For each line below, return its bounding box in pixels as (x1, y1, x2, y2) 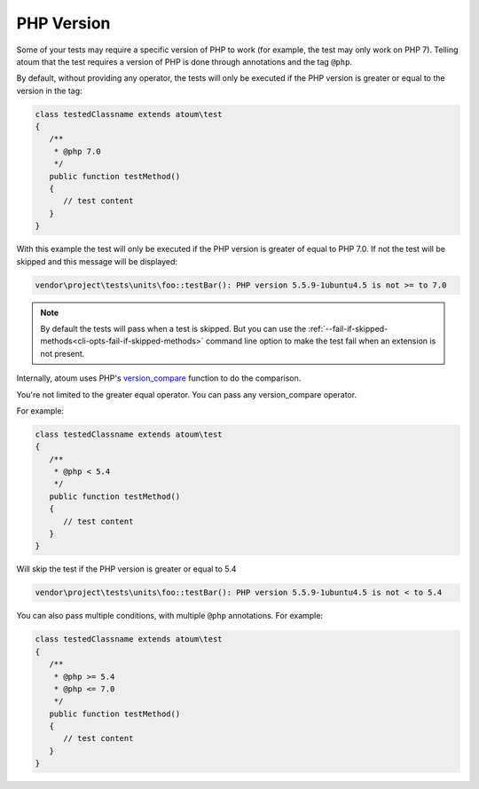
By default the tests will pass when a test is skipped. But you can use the (40, 323, 307, 334)
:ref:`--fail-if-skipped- (308, 323, 389, 334)
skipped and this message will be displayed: (16, 256, 177, 266)
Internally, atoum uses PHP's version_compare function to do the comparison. (16, 373, 302, 383)
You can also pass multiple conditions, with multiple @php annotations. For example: (16, 611, 324, 621)
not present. (40, 348, 85, 359)
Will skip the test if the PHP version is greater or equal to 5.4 (16, 564, 237, 574)
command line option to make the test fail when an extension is (205, 335, 436, 346)
